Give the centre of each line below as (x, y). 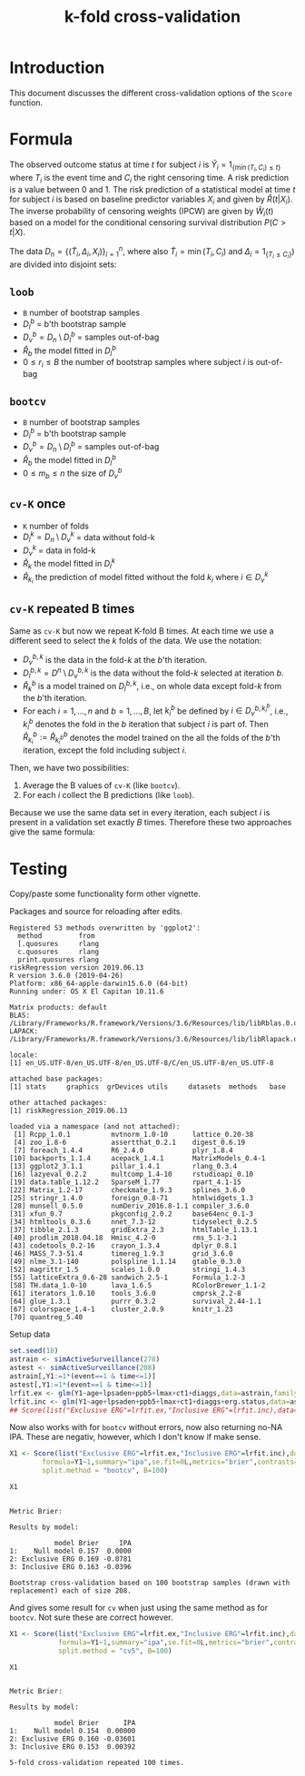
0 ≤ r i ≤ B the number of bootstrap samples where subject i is (138, 363)
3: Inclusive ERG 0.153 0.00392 (73, 1747)
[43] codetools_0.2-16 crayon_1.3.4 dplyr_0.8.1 (123, 1246)
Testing (39, 868)
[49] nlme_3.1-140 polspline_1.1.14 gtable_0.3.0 (126, 1262)
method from (56, 936)
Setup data (30, 1334)
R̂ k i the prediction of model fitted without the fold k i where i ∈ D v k (145, 577)
